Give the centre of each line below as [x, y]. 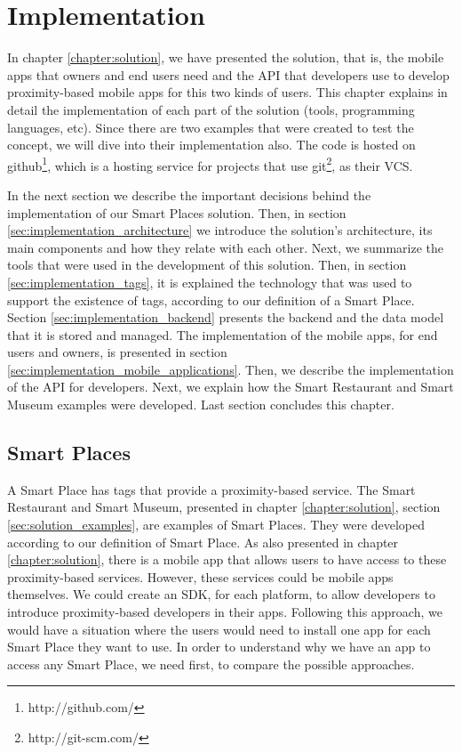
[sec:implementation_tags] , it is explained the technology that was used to [210, 282]
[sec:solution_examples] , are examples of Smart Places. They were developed [216, 525]
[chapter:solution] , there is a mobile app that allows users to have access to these [227, 559]
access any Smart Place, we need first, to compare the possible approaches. [211, 664]
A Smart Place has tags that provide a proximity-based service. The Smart [211, 489]
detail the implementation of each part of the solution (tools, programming [211, 109]
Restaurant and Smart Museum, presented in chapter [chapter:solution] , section [224, 507]
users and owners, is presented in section [117, 352]
